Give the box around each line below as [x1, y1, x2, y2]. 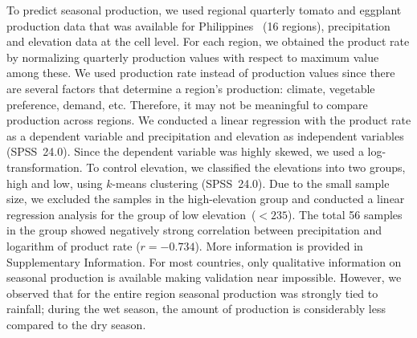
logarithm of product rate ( [6, 237, 141, 254]
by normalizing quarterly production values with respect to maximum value [6, 48, 379, 65]
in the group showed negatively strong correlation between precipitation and [6, 222, 382, 238]
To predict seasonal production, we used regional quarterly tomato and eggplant [6, 2, 402, 18]
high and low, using [6, 174, 103, 191]
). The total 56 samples [288, 206, 403, 222]
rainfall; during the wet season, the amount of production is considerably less [6, 300, 386, 317]
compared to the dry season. [6, 316, 146, 332]
